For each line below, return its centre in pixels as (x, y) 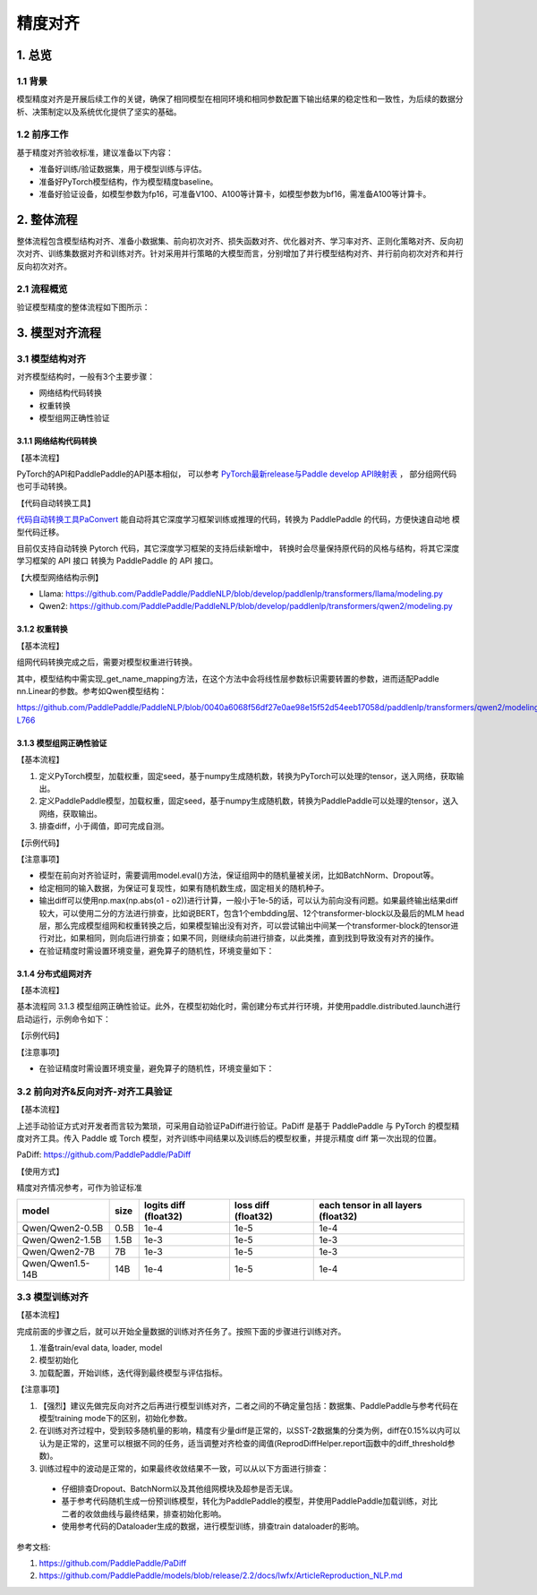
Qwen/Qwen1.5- (56, 1263)
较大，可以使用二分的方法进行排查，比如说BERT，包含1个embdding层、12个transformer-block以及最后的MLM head (251, 913)
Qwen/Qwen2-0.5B (63, 1228)
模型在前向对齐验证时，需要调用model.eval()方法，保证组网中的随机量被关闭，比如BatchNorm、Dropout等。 (239, 875)
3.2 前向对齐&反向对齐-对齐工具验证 (94, 1091)
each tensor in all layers (371, 1205)
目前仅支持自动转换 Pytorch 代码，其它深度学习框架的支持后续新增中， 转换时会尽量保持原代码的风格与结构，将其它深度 (238, 548)
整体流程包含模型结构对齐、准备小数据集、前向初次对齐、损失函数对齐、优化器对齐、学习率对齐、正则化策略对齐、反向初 (240, 241)
